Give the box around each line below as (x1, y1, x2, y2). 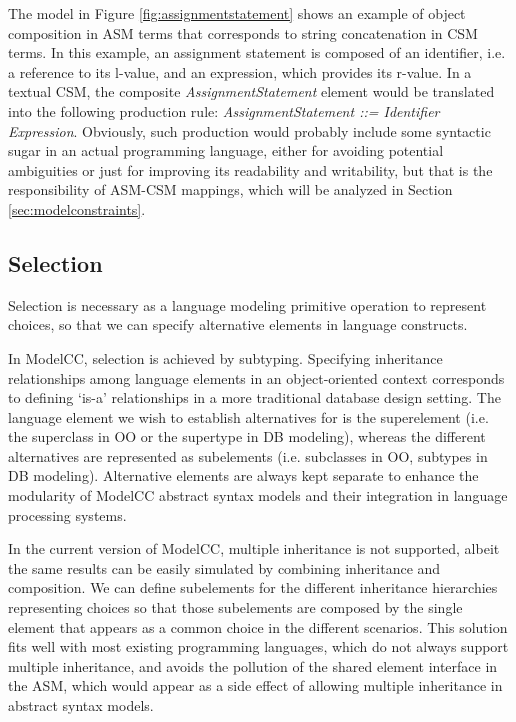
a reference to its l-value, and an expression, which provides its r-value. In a (8, 61, 472, 82)
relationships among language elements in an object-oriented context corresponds (8, 367, 505, 388)
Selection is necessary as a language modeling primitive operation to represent (8, 294, 487, 315)
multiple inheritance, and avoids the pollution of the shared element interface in (8, 655, 498, 676)
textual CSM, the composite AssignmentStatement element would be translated (8, 81, 495, 102)
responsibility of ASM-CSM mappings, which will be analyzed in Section (8, 179, 453, 200)
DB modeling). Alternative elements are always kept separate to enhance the (8, 465, 479, 486)
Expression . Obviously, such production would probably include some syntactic (8, 120, 491, 141)
